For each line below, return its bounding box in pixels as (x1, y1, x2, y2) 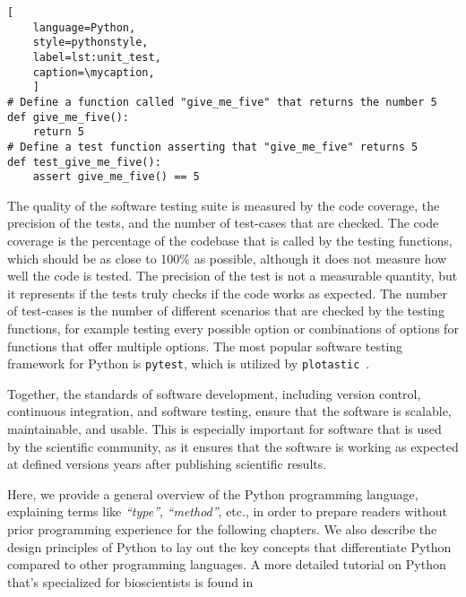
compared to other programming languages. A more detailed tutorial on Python (7, 555, 446, 574)
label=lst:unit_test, (32, 50, 161, 64)
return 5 (32, 125, 84, 139)
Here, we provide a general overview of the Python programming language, (7, 484, 419, 503)
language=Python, (32, 21, 136, 34)
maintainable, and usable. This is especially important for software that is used (7, 420, 442, 438)
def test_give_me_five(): (7, 155, 161, 169)
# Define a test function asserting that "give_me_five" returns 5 (7, 140, 419, 153)
